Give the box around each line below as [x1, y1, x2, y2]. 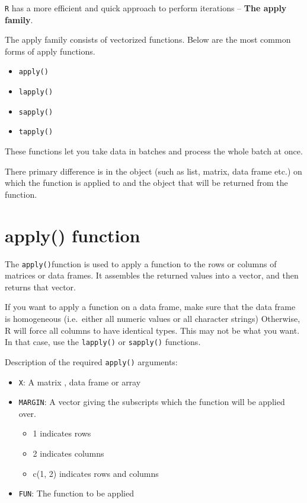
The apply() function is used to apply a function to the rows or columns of [5, 257, 277, 270]
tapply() [18, 128, 53, 137]
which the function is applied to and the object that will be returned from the [5, 176, 288, 189]
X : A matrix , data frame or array [18, 375, 141, 388]
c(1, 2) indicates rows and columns [33, 467, 159, 479]
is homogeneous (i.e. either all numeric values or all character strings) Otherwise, [5, 312, 300, 324]
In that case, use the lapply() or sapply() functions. [5, 336, 201, 348]
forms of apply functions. [5, 45, 95, 57]
